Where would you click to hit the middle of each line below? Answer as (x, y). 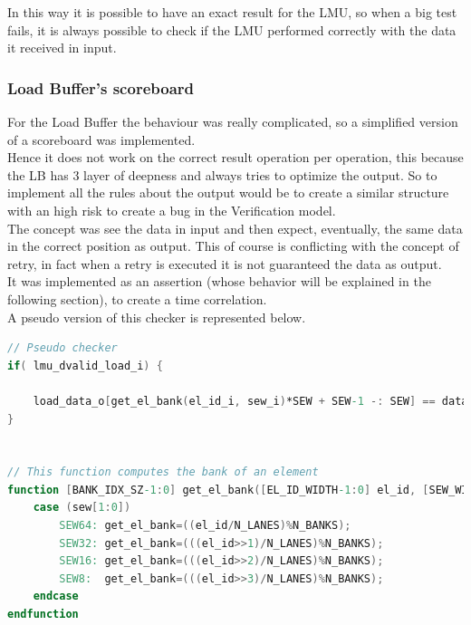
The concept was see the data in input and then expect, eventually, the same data (235, 228)
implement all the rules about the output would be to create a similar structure (228, 192)
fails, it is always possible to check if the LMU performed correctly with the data (232, 29)
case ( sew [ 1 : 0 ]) (82, 508)
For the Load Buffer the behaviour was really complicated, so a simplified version (233, 121)
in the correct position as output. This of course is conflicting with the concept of (233, 246)
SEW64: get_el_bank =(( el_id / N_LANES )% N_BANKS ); (205, 526)
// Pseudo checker (62, 348)
